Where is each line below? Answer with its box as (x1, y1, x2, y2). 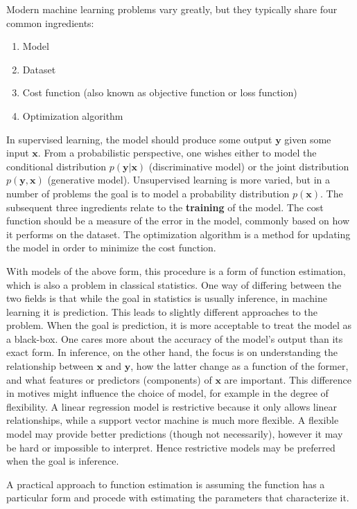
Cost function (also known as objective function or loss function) (22, 85, 297, 100)
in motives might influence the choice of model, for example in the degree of (6, 386, 329, 400)
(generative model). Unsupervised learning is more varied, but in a (47, 172, 331, 187)
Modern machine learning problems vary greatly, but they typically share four (6, 2, 338, 16)
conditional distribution (6, 159, 107, 173)
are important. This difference (224, 372, 351, 386)
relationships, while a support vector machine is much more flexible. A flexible (6, 413, 339, 427)
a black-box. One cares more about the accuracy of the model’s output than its (6, 331, 343, 346)
